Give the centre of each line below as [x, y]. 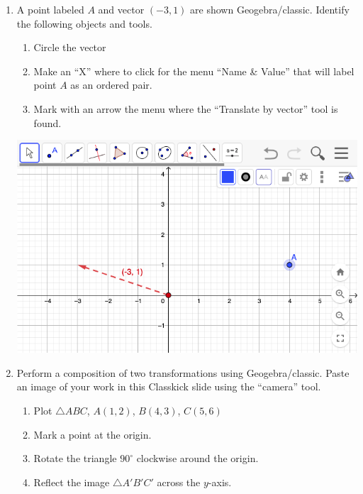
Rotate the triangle [75, 458]
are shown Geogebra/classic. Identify [270, 9]
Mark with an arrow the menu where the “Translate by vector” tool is [186, 108]
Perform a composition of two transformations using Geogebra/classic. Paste [183, 372]
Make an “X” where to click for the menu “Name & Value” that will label [194, 71]
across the [179, 482]
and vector [121, 9]
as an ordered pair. [111, 85]
